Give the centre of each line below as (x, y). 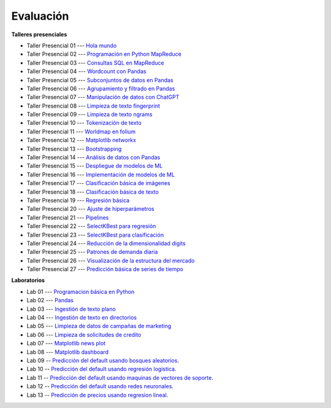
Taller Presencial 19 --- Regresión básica (78, 200)
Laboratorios (28, 280)
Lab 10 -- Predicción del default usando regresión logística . (101, 369)
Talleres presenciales (39, 34)
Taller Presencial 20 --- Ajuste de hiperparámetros (90, 209)
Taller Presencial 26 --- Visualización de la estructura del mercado (111, 261)
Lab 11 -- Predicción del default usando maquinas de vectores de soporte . (120, 377)
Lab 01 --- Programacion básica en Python (81, 291)
